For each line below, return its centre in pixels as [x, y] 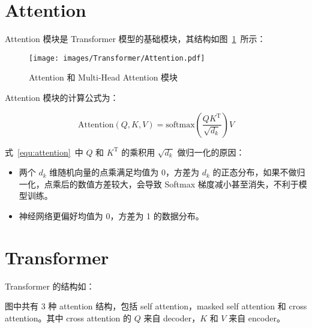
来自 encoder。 [257, 317]
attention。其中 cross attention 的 [68, 317]
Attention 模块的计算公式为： [62, 97]
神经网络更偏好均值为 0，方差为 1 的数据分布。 [111, 215]
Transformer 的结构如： [50, 286]
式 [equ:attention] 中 [44, 152]
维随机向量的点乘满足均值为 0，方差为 [124, 172]
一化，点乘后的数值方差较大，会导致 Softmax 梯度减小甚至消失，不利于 [159, 184]
